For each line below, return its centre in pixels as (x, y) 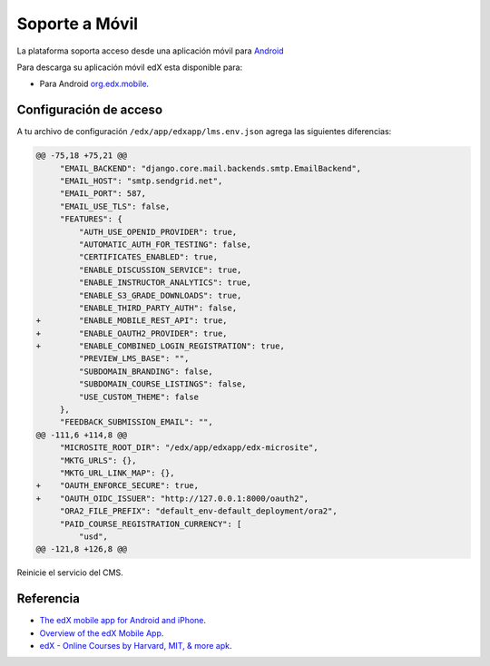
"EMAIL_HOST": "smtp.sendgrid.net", (141, 181)
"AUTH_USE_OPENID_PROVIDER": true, (158, 232)
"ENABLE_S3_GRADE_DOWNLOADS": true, (160, 295)
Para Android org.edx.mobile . (94, 84)
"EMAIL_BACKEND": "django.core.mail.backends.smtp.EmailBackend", (211, 168)
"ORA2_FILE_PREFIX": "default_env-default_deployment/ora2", (198, 511)
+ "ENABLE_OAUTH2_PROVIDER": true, (132, 333)
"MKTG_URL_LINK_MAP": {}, (118, 473)
